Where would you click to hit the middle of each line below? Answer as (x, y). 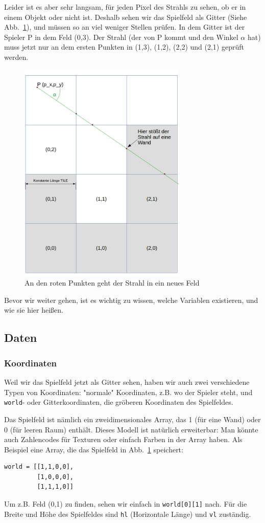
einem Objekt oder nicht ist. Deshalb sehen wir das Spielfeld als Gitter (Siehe (126, 17)
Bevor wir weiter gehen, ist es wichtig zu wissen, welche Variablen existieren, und (131, 300)
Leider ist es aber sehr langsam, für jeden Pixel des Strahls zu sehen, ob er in (125, 7)
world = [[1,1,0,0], (39, 467)
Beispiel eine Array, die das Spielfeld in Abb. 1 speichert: (94, 449)
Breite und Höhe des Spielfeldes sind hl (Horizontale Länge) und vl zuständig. (128, 514)
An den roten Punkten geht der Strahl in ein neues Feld (112, 283)
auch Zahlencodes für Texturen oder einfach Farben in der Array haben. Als (123, 439)
